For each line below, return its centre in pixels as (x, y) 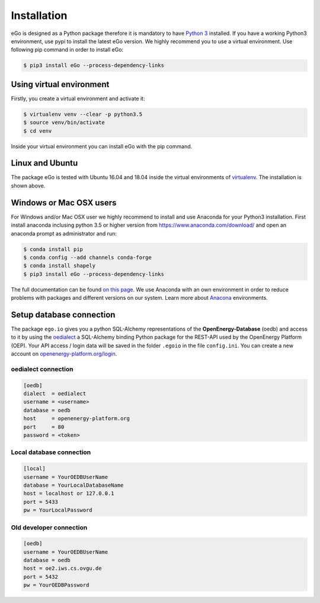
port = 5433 (41, 502)
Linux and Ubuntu (44, 163)
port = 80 (44, 427)
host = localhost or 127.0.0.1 (69, 493)
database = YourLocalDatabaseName (73, 485)
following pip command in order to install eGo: (67, 50)
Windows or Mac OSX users (64, 203)
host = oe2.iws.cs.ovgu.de (63, 569)
